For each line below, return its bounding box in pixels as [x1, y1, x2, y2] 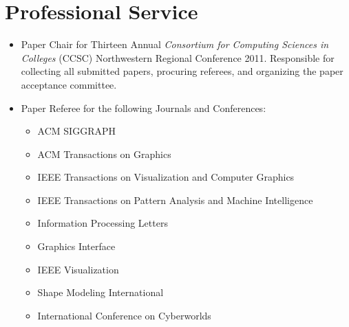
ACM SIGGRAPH [37, 124, 116, 138]
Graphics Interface [37, 239, 116, 253]
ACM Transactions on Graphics [37, 146, 171, 161]
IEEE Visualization [37, 262, 119, 276]
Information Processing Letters [37, 216, 168, 230]
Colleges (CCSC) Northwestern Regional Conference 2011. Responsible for [21, 50, 335, 65]
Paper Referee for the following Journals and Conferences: [21, 100, 266, 115]
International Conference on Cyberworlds [37, 308, 211, 322]
